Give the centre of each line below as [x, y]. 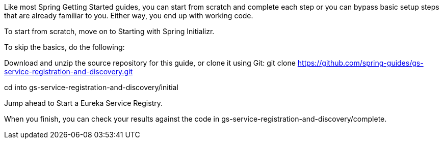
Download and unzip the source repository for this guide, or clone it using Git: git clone [150, 63]
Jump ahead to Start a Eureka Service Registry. [83, 103]
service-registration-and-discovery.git [68, 71]
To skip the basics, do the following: [64, 47]
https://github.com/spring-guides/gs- [360, 63]
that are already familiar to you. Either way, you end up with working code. [129, 16]
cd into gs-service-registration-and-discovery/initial [91, 87]
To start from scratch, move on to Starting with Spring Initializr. [109, 31]
